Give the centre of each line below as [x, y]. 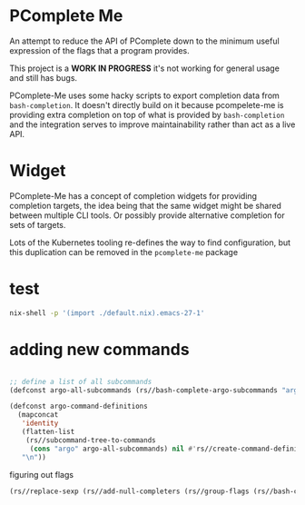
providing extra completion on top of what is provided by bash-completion [147, 114]
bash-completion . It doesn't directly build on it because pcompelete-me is [147, 104]
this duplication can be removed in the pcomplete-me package [124, 252]
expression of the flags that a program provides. [99, 50]
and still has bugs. [44, 77]
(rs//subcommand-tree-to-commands [91, 440]
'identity [40, 423]
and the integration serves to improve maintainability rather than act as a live [152, 124]
